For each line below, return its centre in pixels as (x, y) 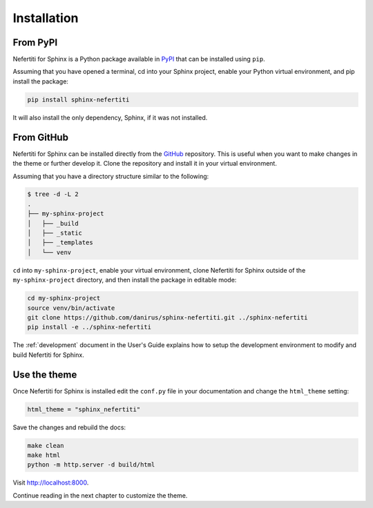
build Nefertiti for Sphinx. (48, 355)
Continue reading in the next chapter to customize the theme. (100, 495)
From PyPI (35, 42)
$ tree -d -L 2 (53, 194)
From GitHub (41, 137)
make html (44, 455)
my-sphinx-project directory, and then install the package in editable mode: (125, 280)
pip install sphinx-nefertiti (78, 99)
